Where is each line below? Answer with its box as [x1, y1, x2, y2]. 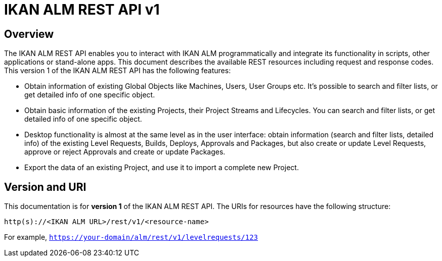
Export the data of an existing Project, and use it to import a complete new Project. [24, 163, 299, 172]
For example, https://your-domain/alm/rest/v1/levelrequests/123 [4, 233, 258, 242]
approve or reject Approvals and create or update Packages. [24, 147, 226, 156]
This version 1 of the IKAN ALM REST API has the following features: [4, 66, 231, 75]
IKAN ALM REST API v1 [4, 1, 160, 18]
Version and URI [4, 180, 86, 193]
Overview [4, 27, 54, 40]
